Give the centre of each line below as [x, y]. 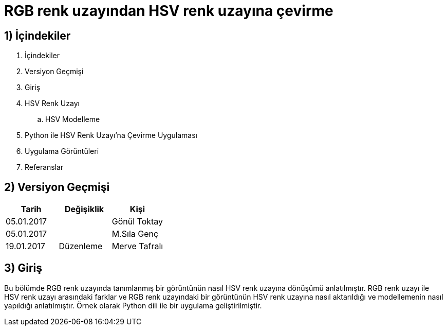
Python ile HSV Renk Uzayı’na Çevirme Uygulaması [111, 135]
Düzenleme [81, 246]
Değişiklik [85, 209]
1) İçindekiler [38, 36]
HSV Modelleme [73, 119]
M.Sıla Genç [135, 234]
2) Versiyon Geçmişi [57, 187]
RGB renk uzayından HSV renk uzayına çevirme [169, 11]
